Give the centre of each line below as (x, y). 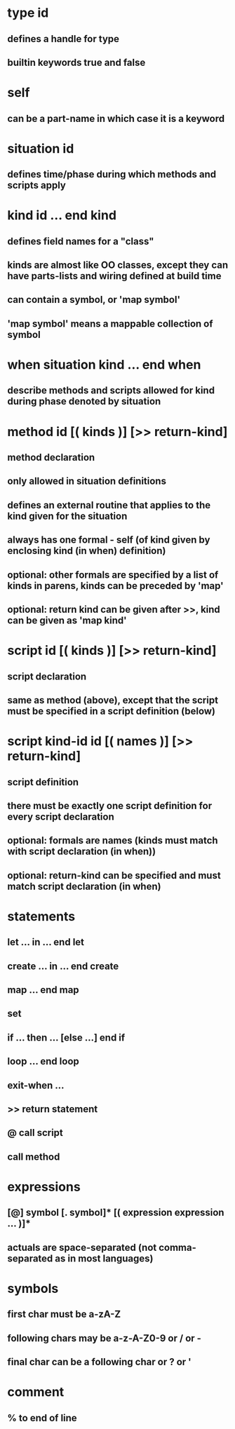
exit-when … (36, 1085)
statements (41, 916)
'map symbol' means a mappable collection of (110, 324)
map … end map (43, 990)
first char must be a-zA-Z (64, 1314)
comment (36, 1392)
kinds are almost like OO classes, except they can (118, 265)
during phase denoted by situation (84, 401)
